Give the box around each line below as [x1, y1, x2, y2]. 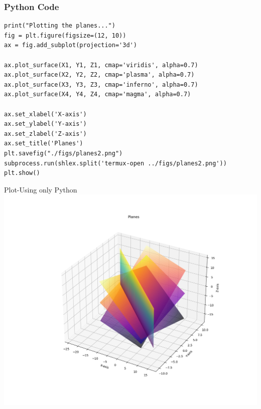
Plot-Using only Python [4, 184, 77, 194]
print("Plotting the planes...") [4, 22, 115, 30]
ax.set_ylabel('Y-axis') [4, 120, 87, 128]
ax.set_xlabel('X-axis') [4, 110, 87, 118]
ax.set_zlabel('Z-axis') [4, 130, 87, 137]
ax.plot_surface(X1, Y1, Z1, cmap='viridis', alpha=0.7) [4, 61, 198, 69]
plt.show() [4, 169, 40, 177]
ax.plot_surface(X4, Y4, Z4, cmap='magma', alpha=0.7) [4, 91, 191, 98]
